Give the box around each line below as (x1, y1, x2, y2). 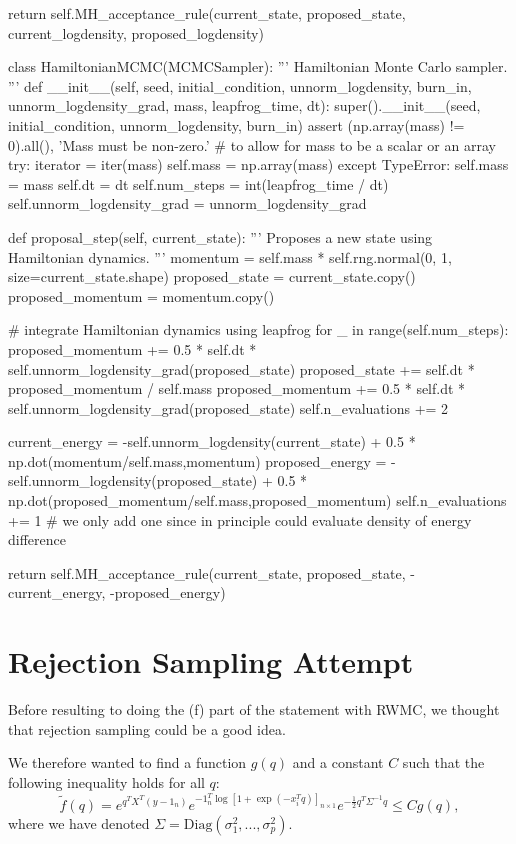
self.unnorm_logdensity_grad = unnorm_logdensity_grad (8, 193, 367, 214)
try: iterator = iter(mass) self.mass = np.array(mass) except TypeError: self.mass (8, 154, 509, 175)
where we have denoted (8, 812, 150, 833)
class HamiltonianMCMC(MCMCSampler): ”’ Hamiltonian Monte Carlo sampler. (8, 56, 508, 77)
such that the (402, 752, 485, 773)
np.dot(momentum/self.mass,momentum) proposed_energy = (8, 450, 387, 471)
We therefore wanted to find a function (8, 752, 247, 773)
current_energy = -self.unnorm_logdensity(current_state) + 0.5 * (8, 431, 416, 452)
